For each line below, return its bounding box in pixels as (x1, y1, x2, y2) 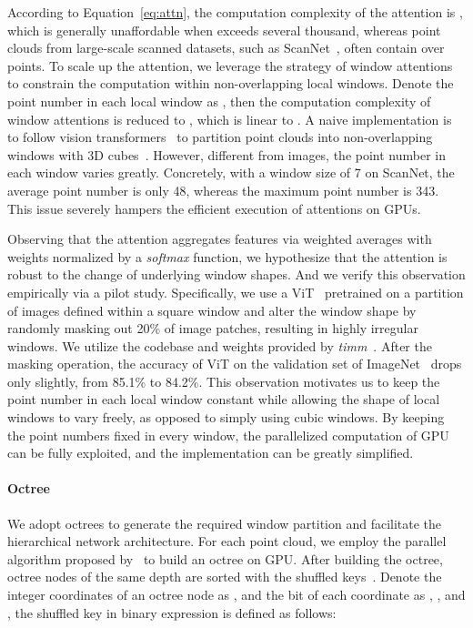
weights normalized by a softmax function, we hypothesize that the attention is (7, 247, 448, 266)
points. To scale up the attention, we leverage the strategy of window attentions (7, 56, 453, 75)
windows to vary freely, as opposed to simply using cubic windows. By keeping (7, 408, 445, 427)
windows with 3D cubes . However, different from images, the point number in (7, 145, 447, 164)
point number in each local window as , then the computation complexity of (7, 91, 431, 110)
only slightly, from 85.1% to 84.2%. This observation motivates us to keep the (7, 371, 440, 390)
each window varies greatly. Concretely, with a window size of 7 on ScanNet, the (7, 163, 455, 182)
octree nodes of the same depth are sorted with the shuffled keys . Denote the (7, 567, 442, 586)
